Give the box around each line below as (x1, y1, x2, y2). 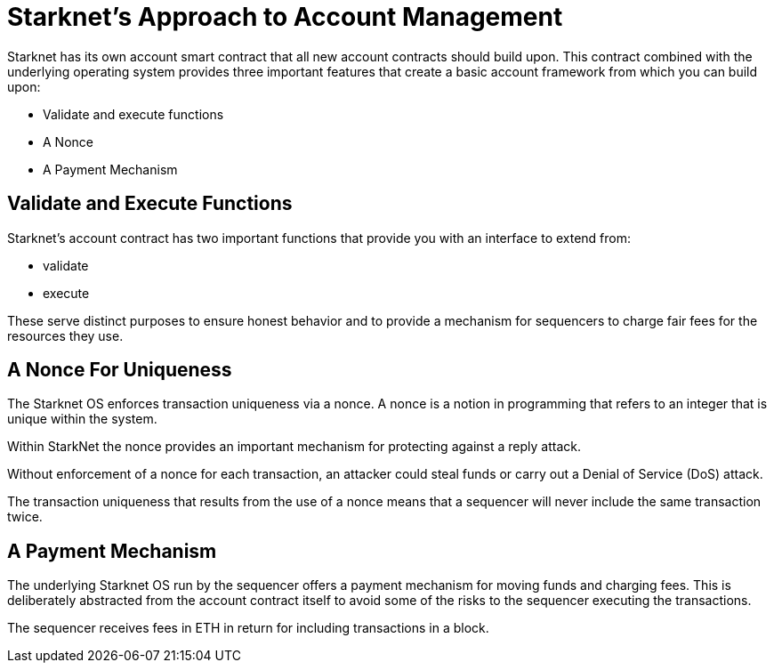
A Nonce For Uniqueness (7, 359, 232, 382)
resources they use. (7, 327, 124, 343)
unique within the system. (7, 411, 157, 427)
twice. (7, 509, 43, 525)
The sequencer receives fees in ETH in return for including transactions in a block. (7, 620, 489, 636)
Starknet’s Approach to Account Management (7, 2, 563, 32)
